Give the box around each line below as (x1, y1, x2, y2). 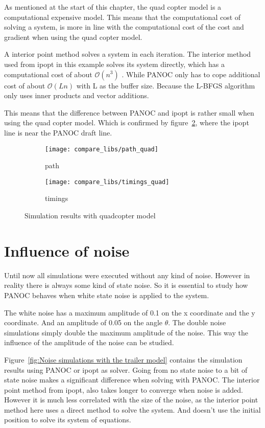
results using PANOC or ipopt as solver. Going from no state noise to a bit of (4, 364, 248, 375)
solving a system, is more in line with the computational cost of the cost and (4, 21, 244, 32)
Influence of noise (4, 240, 130, 261)
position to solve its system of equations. (4, 414, 131, 425)
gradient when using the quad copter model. (4, 31, 142, 42)
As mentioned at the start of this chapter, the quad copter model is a (4, 2, 222, 12)
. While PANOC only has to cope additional (122, 69, 260, 79)
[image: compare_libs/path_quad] (45, 145, 158, 153)
